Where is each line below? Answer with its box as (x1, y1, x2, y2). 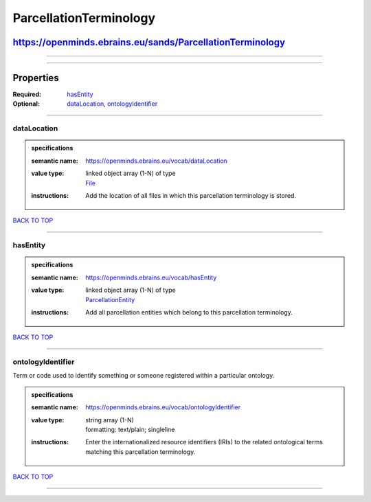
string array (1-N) (85, 415, 134, 424)
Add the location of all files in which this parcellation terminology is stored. (85, 191, 297, 199)
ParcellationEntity (85, 295, 135, 304)
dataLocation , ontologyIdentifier (67, 100, 158, 108)
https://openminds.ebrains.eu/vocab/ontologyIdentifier (85, 403, 240, 411)
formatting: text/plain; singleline (85, 425, 175, 433)
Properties (12, 72, 59, 84)
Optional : (12, 100, 41, 108)
